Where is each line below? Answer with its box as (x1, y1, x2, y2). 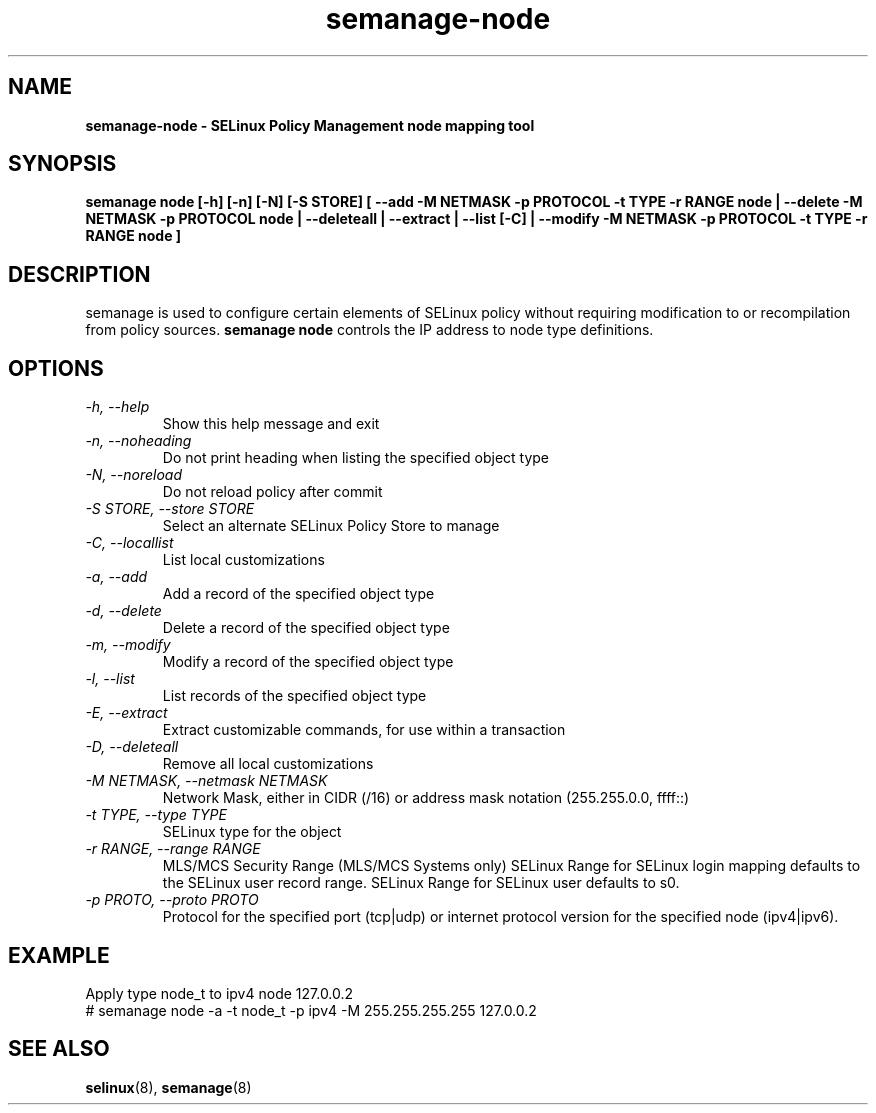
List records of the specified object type (162, 687, 427, 705)
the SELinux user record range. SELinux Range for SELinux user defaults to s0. (162, 874, 680, 892)
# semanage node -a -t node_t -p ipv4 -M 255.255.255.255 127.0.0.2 (85, 1001, 537, 1019)
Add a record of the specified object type (162, 585, 435, 603)
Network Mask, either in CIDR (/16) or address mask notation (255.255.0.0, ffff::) (162, 789, 690, 807)
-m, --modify (85, 636, 171, 654)
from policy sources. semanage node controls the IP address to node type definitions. (85, 321, 654, 339)
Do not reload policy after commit (162, 483, 383, 501)
